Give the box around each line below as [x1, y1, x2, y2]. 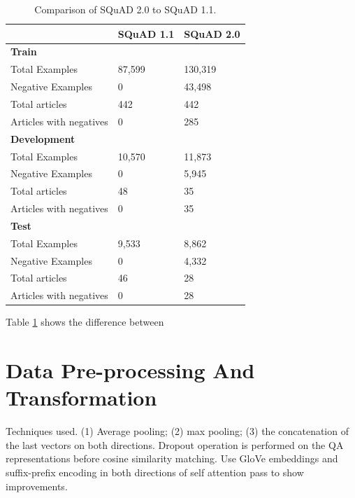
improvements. [6, 478, 68, 493]
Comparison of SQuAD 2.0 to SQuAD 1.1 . [34, 2, 217, 16]
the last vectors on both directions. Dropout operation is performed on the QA [6, 437, 344, 452]
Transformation [6, 383, 157, 412]
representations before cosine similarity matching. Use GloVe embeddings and [6, 451, 338, 466]
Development [10, 131, 75, 146]
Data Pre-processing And [6, 356, 255, 385]
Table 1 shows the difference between [6, 314, 164, 329]
